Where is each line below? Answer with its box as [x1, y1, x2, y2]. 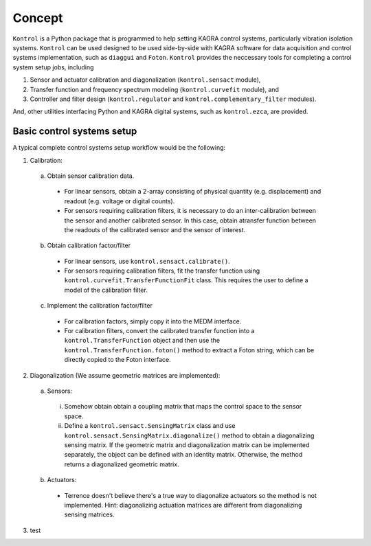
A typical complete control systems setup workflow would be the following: [12, 144, 226, 152]
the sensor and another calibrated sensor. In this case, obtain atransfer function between [64, 216, 316, 225]
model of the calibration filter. [64, 286, 148, 294]
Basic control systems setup [12, 126, 137, 137]
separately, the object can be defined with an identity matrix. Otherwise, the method [64, 451, 303, 459]
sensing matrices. [64, 510, 115, 519]
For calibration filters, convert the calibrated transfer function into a [64, 327, 255, 335]
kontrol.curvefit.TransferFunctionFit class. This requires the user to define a [64, 276, 308, 284]
